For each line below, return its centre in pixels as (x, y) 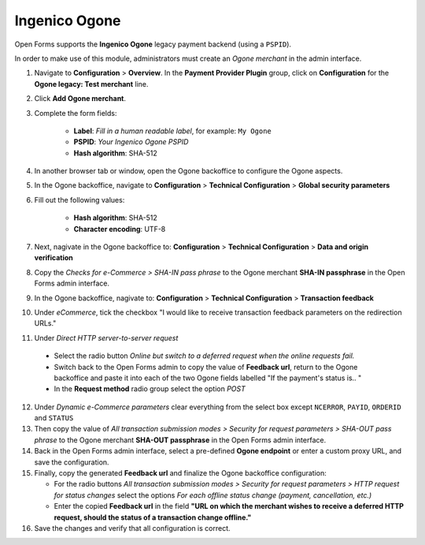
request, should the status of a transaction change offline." (153, 517)
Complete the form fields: (76, 113)
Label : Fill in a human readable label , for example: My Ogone (172, 131)
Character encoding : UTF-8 (120, 229)
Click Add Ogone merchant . (80, 99)
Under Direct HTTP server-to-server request (106, 338)
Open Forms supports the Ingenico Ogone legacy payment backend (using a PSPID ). (153, 44)
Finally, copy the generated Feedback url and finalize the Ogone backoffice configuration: (180, 473)
